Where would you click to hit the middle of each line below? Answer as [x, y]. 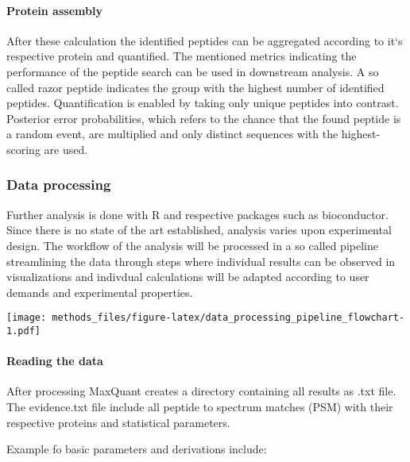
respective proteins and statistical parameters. [118, 422]
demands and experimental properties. [100, 292]
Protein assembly [54, 10]
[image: [27, 318]
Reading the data [55, 361]
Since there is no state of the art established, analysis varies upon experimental [199, 230]
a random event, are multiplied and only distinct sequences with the [172, 134]
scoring [23, 149]
